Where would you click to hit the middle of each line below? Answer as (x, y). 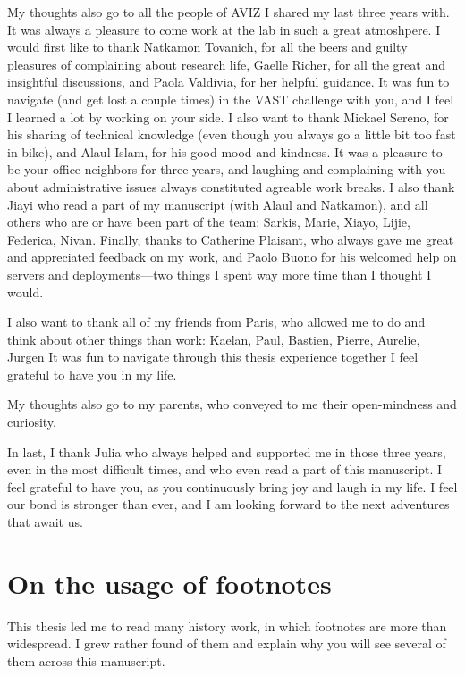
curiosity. (32, 422)
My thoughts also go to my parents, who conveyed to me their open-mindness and (232, 404)
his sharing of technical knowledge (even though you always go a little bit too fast (232, 134)
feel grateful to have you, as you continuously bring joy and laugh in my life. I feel (232, 486)
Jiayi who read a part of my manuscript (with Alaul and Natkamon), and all (218, 204)
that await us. (45, 522)
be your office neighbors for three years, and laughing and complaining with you (227, 169)
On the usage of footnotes (169, 583)
